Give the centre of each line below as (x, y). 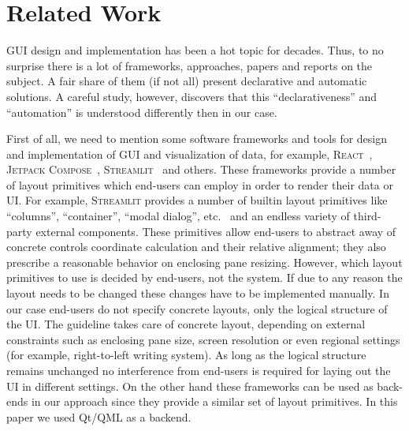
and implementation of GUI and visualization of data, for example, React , (190, 154)
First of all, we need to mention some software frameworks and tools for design (197, 139)
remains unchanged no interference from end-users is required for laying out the (199, 370)
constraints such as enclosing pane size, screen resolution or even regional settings (203, 339)
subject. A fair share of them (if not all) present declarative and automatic (187, 81)
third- (367, 216)
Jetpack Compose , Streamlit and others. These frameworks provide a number (201, 169)
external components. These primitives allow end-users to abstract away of (216, 231)
